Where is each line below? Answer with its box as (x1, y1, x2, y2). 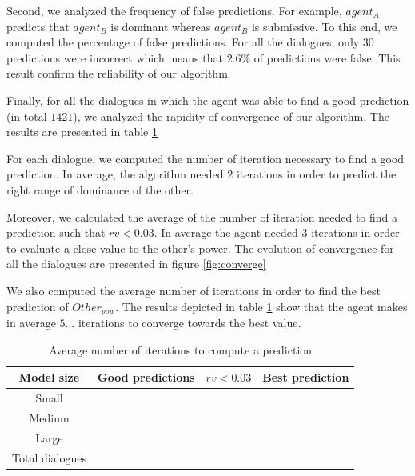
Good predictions (98, 369, 195, 386)
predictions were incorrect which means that (6, 49, 223, 66)
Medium (29, 409, 70, 426)
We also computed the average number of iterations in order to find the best (6, 282, 381, 298)
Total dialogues (12, 449, 87, 466)
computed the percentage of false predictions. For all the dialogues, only (6, 34, 360, 50)
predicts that (6, 18, 70, 34)
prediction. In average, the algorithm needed (6, 166, 224, 182)
